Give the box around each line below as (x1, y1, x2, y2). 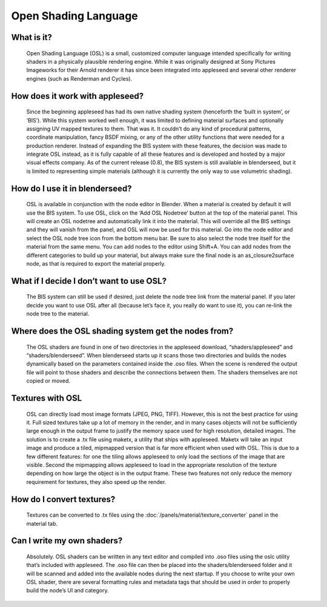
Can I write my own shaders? (11, 535, 123, 546)
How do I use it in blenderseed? (11, 183, 133, 193)
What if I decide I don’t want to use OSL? (11, 276, 167, 286)
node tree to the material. (26, 310, 90, 318)
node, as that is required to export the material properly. (26, 260, 166, 267)
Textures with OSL (11, 393, 82, 403)
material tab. (26, 520, 58, 527)
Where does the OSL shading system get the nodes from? (11, 326, 234, 337)
